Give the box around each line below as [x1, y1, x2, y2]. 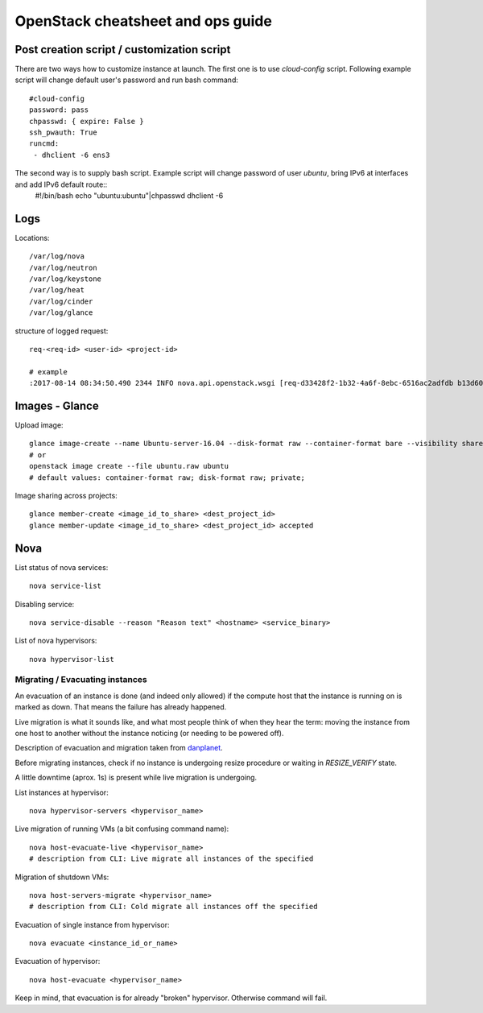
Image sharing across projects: [14, 491, 118, 501]
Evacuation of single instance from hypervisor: [14, 920, 170, 929]
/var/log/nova [29, 252, 85, 261]
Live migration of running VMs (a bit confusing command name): [14, 824, 229, 833]
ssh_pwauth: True [29, 128, 97, 137]
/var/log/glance [29, 308, 93, 317]
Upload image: [14, 420, 64, 430]
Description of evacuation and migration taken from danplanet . [14, 743, 223, 753]
